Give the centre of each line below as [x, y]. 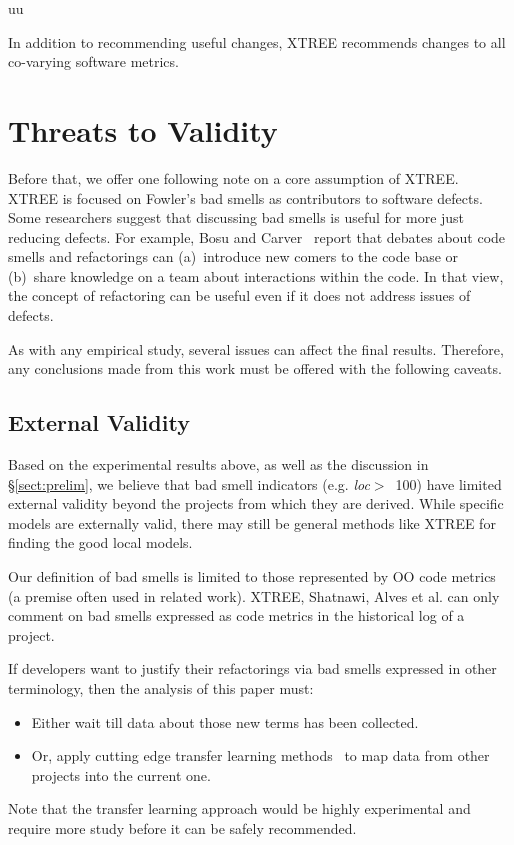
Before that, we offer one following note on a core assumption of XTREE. [233, 177]
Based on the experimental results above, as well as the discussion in [218, 464]
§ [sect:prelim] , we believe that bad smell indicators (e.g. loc [189, 483]
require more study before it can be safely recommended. [182, 827]
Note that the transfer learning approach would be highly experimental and [239, 808]
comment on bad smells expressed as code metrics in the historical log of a [236, 615]
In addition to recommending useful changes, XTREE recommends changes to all [257, 41]
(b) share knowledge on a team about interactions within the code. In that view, [256, 275]
